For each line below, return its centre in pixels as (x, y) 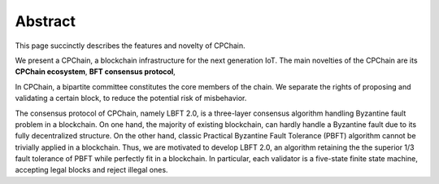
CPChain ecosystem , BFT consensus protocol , (96, 72)
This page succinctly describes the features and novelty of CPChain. (130, 46)
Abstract (46, 21)
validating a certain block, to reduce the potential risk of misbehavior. (131, 99)
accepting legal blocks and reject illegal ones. (91, 170)
